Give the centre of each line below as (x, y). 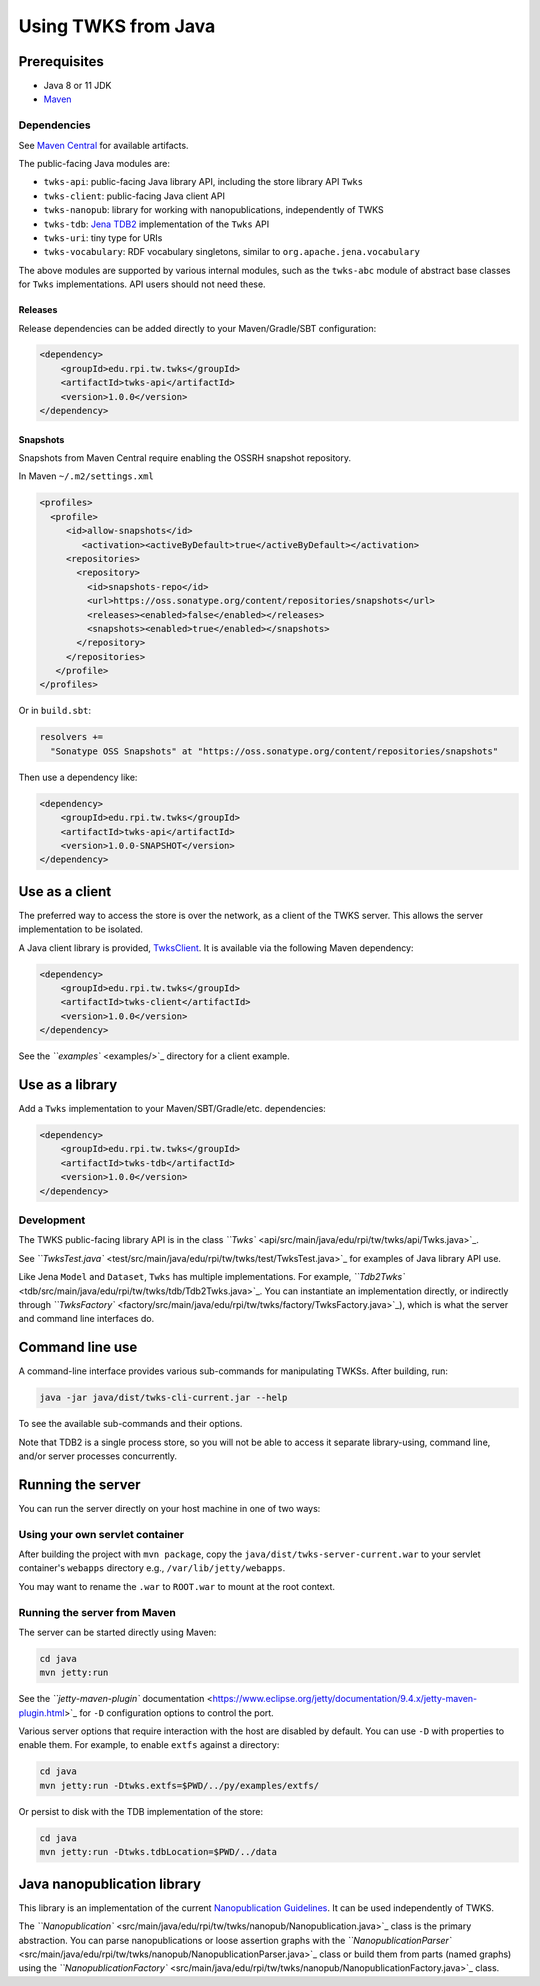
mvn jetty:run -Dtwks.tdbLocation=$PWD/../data (158, 1852)
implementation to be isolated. (81, 929)
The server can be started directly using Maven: (117, 1632)
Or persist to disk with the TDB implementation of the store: (141, 1811)
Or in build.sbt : (55, 711)
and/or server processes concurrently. (98, 1456)
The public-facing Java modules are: (94, 163)
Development (52, 1220)
